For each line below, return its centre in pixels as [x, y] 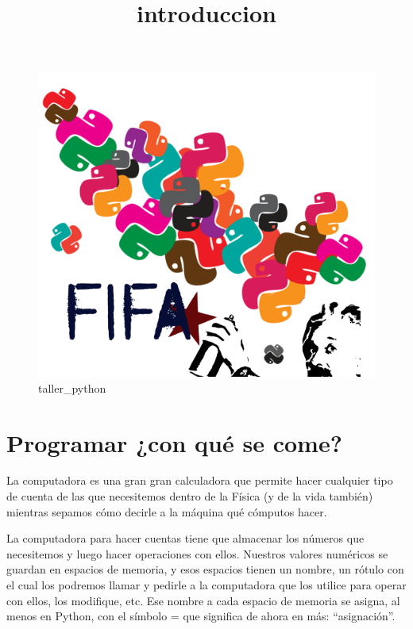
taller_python [72, 387]
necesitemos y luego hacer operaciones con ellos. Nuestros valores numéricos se [197, 553]
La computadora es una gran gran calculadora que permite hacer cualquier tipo [200, 480]
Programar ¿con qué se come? [174, 442]
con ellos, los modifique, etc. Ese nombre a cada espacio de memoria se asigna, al [203, 600]
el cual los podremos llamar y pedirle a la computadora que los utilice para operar [206, 585]
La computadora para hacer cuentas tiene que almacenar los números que [185, 538]
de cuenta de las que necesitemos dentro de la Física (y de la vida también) [190, 496]
